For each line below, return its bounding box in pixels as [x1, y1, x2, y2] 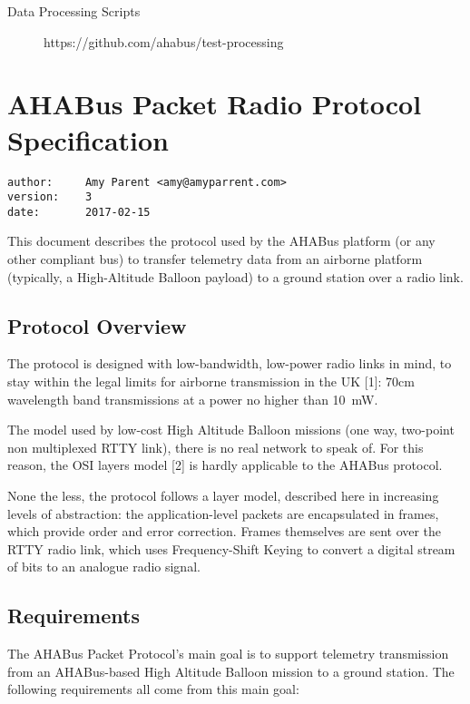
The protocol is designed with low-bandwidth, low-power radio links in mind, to [7, 354, 452, 373]
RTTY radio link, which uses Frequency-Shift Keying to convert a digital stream [7, 539, 455, 558]
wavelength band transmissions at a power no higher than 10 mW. [7, 389, 378, 408]
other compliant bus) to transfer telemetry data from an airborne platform [7, 249, 423, 269]
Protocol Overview [7, 311, 187, 339]
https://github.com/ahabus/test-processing [44, 32, 284, 51]
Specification [7, 121, 169, 158]
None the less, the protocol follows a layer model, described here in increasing [7, 486, 439, 505]
